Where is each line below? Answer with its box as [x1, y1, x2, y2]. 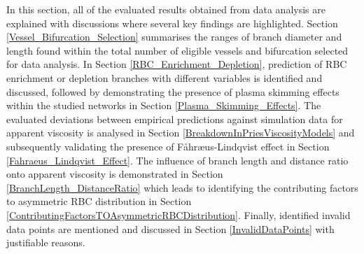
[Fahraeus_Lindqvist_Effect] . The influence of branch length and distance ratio [6, 153, 349, 167]
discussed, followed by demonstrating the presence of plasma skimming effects [6, 84, 339, 99]
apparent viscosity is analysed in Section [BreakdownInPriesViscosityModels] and [6, 125, 355, 140]
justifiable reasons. [6, 235, 85, 250]
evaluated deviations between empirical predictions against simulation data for [6, 111, 343, 126]
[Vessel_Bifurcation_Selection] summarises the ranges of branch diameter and [6, 29, 342, 44]
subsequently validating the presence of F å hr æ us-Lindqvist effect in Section [6, 139, 330, 153]
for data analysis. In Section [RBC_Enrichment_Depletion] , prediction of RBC [6, 57, 347, 71]
